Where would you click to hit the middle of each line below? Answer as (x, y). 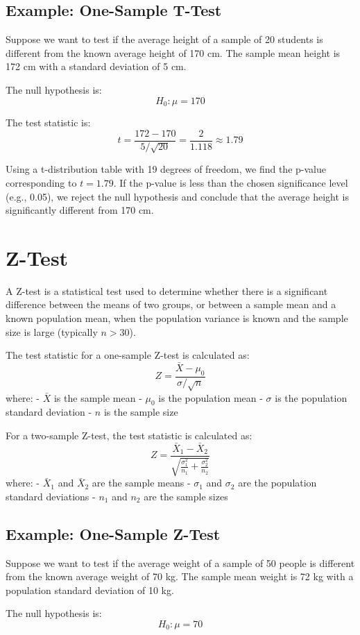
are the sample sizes (186, 496)
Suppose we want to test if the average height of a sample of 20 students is (164, 39)
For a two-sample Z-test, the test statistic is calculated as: (129, 435)
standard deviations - (51, 496)
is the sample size (141, 412)
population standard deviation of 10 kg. (90, 590)
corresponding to (41, 182)
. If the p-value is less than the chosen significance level (231, 182)
